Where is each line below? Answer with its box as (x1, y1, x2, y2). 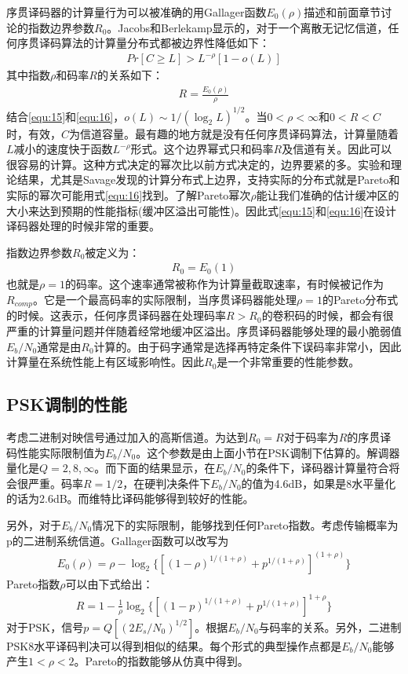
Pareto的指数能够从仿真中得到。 (85, 653, 249, 669)
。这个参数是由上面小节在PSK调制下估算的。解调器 (136, 444, 400, 460)
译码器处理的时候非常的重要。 (6, 218, 160, 234)
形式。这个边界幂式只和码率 (130, 141, 274, 157)
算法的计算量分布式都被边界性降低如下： (60, 35, 270, 51)
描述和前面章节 (304, 4, 381, 20)
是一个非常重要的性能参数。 (217, 353, 360, 370)
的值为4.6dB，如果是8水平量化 (241, 474, 396, 491)
